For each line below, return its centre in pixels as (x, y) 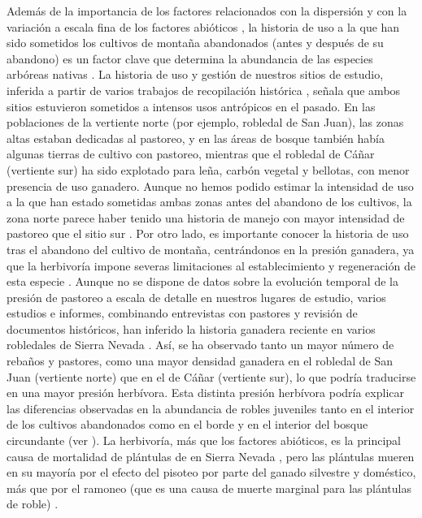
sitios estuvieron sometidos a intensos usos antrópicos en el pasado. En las (191, 106)
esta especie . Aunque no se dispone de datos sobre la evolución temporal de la (202, 281)
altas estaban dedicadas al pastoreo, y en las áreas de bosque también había (196, 138)
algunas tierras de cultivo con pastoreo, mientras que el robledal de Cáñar (191, 154)
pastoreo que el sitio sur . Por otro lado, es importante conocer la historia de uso (208, 233)
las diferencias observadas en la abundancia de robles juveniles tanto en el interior (211, 408)
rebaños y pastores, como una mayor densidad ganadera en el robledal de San (200, 361)
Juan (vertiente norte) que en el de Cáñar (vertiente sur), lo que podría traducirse (211, 376)
